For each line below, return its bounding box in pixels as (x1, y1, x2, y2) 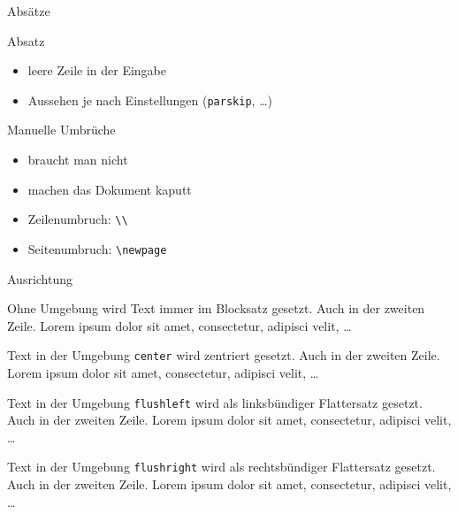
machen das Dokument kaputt (27, 180, 192, 198)
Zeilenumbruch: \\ (27, 210, 128, 228)
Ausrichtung (7, 269, 73, 288)
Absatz (7, 31, 45, 50)
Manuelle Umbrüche (7, 120, 116, 139)
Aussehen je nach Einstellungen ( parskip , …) (27, 90, 272, 109)
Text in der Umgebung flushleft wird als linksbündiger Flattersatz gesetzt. (7, 393, 423, 411)
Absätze (7, 2, 50, 19)
